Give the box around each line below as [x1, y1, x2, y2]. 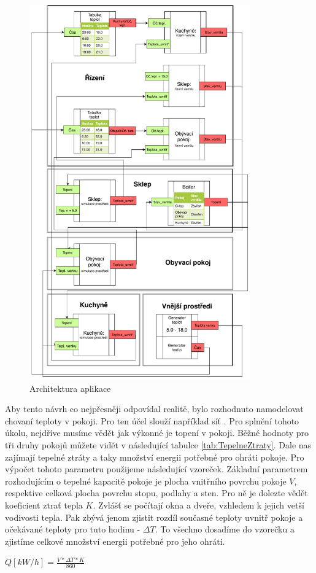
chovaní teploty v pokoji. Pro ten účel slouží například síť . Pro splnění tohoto [5, 414, 299, 427]
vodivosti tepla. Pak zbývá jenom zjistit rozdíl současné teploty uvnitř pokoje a [5, 510, 303, 523]
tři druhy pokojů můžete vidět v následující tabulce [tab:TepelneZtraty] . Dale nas [5, 438, 312, 451]
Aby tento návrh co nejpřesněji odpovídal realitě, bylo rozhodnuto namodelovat [5, 402, 304, 415]
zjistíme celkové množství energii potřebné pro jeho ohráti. [5, 534, 225, 547]
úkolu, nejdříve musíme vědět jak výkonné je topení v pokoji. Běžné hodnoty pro [5, 426, 309, 439]
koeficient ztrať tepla [5, 498, 83, 511]
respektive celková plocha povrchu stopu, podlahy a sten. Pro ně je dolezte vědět [5, 486, 308, 499]
